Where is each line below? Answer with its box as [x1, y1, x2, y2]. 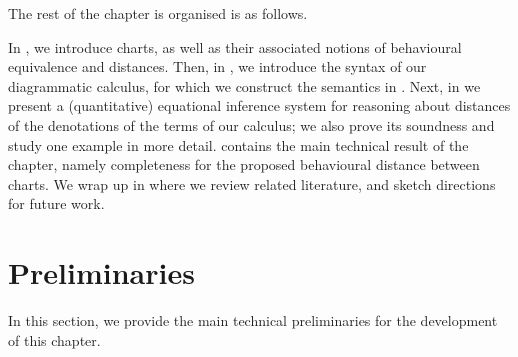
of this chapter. [8, 329, 101, 350]
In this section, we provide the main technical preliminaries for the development [8, 310, 498, 331]
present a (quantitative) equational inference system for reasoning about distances [8, 95, 511, 116]
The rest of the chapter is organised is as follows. [8, 3, 308, 23]
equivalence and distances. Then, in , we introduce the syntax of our [8, 56, 427, 77]
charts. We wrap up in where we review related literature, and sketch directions [8, 173, 496, 194]
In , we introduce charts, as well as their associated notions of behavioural [8, 36, 462, 57]
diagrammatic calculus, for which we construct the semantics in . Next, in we [8, 75, 481, 96]
